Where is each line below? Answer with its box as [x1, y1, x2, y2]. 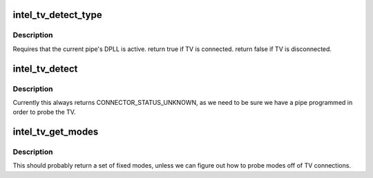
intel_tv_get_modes [12, 126, 99, 138]
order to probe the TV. [12, 108, 76, 117]
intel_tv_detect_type [12, 9, 103, 21]
